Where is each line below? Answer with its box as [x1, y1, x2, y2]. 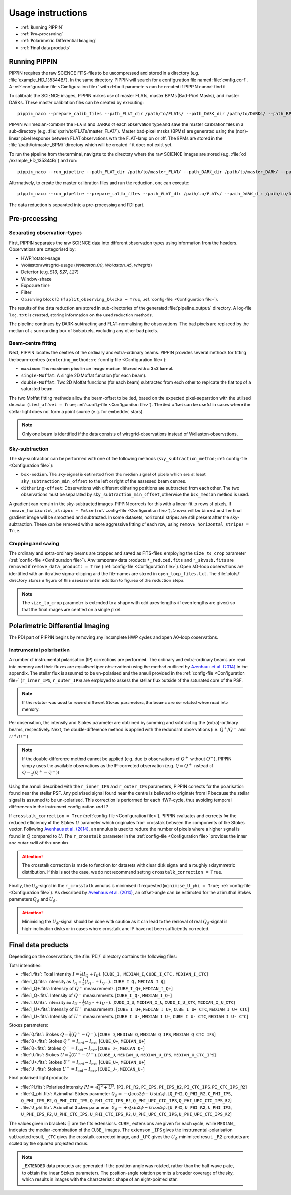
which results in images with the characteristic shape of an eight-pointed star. [22, 1177, 178, 1182]
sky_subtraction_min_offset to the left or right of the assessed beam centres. [21, 478, 187, 484]
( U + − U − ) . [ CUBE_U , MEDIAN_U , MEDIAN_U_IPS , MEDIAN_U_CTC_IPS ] [71, 1052, 216, 1057]
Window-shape [21, 276, 52, 281]
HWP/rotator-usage [21, 255, 61, 261]
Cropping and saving [9, 540, 59, 547]
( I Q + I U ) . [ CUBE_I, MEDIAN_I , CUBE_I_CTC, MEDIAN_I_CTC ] [81, 971, 208, 978]
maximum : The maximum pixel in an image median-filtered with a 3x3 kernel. [21, 366, 174, 371]
